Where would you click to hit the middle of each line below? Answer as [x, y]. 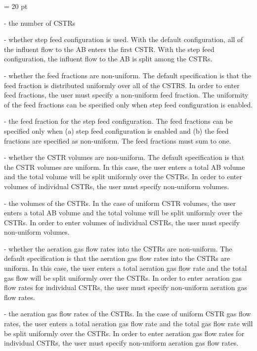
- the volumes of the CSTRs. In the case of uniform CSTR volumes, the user [120, 203]
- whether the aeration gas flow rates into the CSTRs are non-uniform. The [118, 248]
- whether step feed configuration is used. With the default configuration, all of [124, 39]
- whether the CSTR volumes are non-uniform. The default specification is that [124, 157]
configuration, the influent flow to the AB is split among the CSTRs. [108, 59]
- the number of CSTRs [40, 23]
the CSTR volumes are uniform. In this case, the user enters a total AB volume [125, 167]
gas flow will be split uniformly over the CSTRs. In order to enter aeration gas [123, 277]
